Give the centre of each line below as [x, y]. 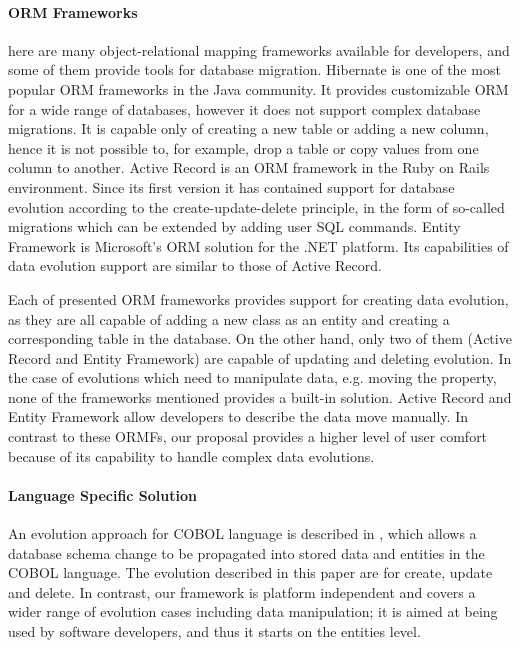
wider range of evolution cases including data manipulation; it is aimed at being [253, 611]
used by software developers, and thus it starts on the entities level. [214, 631]
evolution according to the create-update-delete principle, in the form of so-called [256, 206]
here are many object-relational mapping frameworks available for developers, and [259, 49]
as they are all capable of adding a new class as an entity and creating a [229, 318]
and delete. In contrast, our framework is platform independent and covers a [242, 591]
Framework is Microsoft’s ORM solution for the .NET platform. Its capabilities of [258, 245]
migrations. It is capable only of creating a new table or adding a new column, [248, 128]
